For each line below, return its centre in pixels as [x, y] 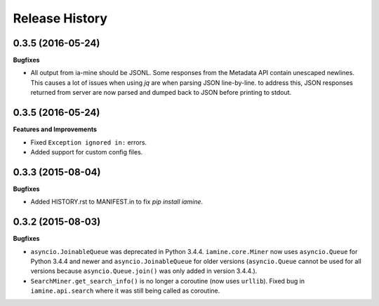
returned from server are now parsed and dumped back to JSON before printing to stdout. [161, 93]
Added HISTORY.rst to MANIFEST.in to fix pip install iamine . [117, 202]
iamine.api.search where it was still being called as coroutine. [125, 291]
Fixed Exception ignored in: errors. [89, 142]
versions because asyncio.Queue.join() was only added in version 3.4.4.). [144, 271]
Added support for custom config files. [87, 152]
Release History [60, 18]
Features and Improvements [55, 129]
